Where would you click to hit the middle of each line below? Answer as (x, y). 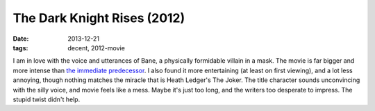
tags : (20, 48)
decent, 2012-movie (96, 48)
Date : (21, 39)
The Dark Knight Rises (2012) (99, 18)
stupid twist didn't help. (47, 99)
